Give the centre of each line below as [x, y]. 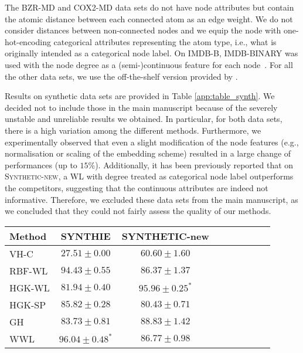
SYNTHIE [86, 236]
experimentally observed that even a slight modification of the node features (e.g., [152, 142]
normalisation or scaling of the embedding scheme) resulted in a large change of [148, 153]
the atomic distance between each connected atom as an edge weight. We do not [149, 18]
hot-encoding [28, 41]
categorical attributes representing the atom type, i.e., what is [165, 41]
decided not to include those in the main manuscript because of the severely [141, 107]
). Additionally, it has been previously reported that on [194, 164]
